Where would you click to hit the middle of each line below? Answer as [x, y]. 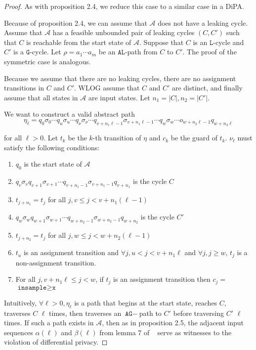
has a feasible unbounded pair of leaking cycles [124, 32]
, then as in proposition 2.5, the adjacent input [173, 323]
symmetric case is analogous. [47, 61]
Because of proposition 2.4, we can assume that [76, 22]
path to [150, 313]
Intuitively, [21, 302]
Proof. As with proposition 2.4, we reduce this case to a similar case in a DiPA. [124, 6]
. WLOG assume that [107, 88]
